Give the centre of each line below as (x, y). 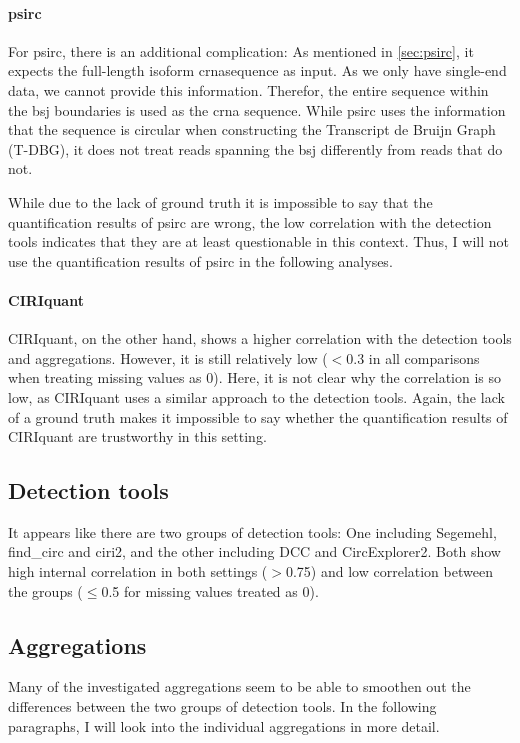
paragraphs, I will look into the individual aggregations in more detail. (224, 725)
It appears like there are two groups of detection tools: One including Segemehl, (252, 531)
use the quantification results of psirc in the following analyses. (200, 260)
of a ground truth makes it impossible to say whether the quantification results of (258, 416)
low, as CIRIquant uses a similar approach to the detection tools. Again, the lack (256, 396)
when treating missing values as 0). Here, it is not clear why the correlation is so (255, 377)
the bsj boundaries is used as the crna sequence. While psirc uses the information (257, 109)
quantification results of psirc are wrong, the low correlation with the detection (250, 221)
